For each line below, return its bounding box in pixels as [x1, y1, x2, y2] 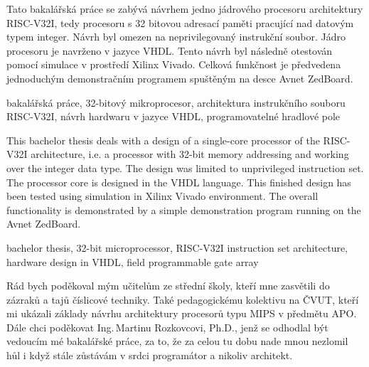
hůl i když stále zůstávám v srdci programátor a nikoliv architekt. [6, 348, 293, 363]
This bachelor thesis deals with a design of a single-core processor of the [6, 132, 320, 147]
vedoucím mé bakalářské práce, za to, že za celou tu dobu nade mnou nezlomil [6, 334, 348, 349]
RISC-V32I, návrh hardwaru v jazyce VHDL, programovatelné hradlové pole [6, 109, 341, 124]
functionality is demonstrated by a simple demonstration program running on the [6, 202, 361, 217]
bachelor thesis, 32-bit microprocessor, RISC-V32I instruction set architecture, [6, 240, 348, 255]
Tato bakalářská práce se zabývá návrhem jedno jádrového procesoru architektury [6, 1, 363, 16]
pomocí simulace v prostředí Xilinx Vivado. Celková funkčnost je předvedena [6, 57, 341, 72]
